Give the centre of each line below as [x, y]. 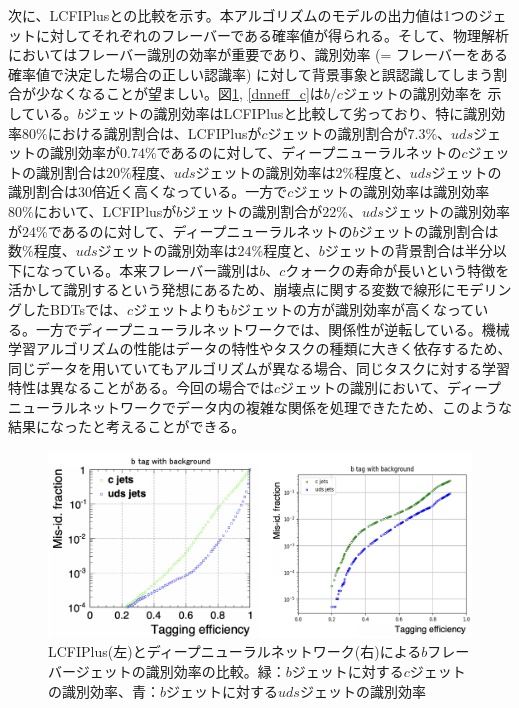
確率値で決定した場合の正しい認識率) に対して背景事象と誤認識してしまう [251, 73]
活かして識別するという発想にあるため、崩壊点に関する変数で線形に [232, 289]
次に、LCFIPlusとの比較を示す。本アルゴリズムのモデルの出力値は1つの [243, 15]
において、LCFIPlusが [105, 210]
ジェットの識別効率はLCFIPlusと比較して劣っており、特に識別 [287, 112]
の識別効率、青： [104, 690]
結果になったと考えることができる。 [127, 426]
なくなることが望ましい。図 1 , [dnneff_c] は [186, 93]
